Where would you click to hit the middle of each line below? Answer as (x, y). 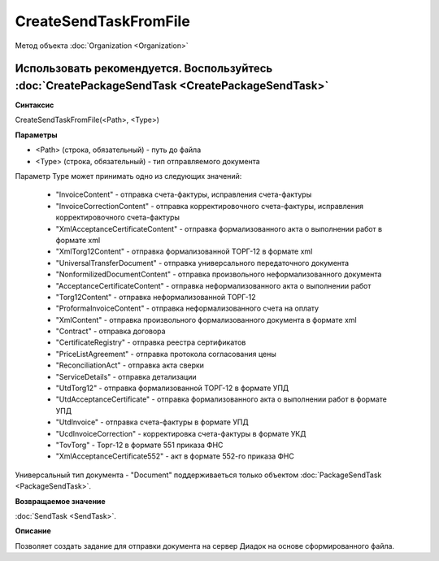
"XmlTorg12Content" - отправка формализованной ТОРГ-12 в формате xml (184, 251)
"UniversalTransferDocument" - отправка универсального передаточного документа (202, 263)
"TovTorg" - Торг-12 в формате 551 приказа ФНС (139, 445)
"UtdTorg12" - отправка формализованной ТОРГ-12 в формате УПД (172, 388)
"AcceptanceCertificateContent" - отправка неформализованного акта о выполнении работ (213, 285)
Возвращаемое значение (60, 501)
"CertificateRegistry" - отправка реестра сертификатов (151, 342)
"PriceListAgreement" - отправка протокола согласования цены (166, 354)
